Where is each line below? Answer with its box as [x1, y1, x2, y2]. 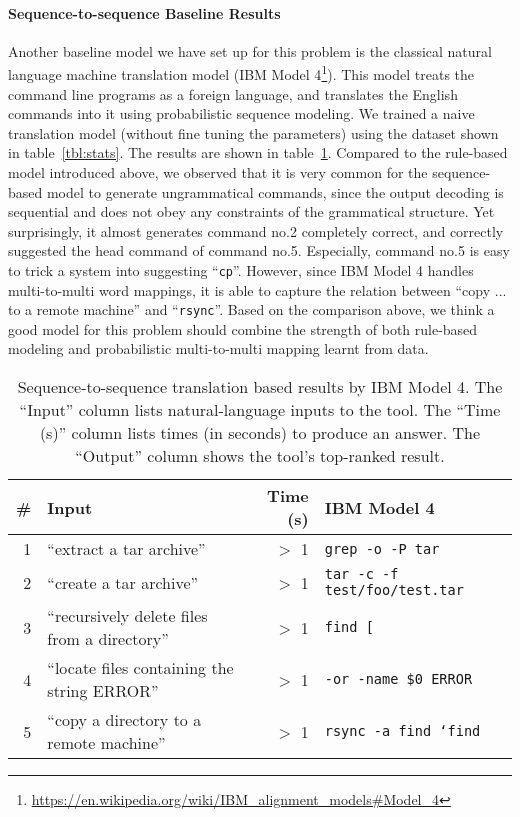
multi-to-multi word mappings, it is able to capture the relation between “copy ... [8, 279, 507, 300]
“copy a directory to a [47, 708, 202, 732]
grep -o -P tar [324, 540, 440, 557]
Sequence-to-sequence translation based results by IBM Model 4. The [17, 375, 503, 399]
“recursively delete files [47, 604, 208, 628]
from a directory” [47, 627, 169, 651]
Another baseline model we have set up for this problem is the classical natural [8, 40, 492, 61]
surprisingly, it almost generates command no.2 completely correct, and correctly [8, 220, 504, 241]
